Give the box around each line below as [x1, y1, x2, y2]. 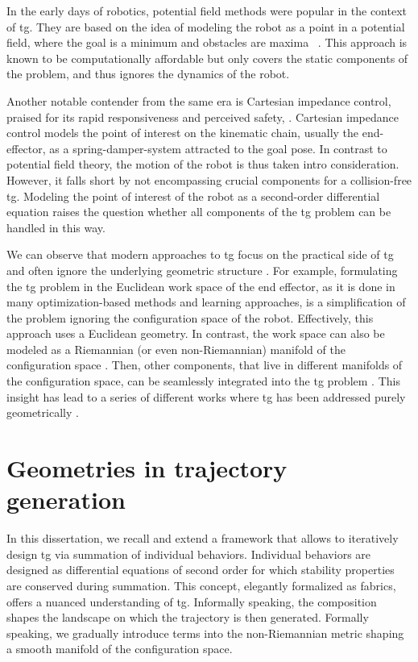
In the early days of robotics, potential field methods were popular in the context [6, 2, 408, 19]
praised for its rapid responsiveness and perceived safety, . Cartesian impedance [6, 108, 399, 125]
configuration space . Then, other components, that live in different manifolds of [6, 356, 403, 373]
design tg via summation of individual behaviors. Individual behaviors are [6, 545, 371, 562]
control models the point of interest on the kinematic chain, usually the [6, 124, 359, 141]
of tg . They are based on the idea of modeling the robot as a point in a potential [6, 18, 405, 35]
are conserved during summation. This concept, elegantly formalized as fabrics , [6, 577, 396, 593]
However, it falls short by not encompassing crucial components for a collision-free [6, 171, 412, 188]
